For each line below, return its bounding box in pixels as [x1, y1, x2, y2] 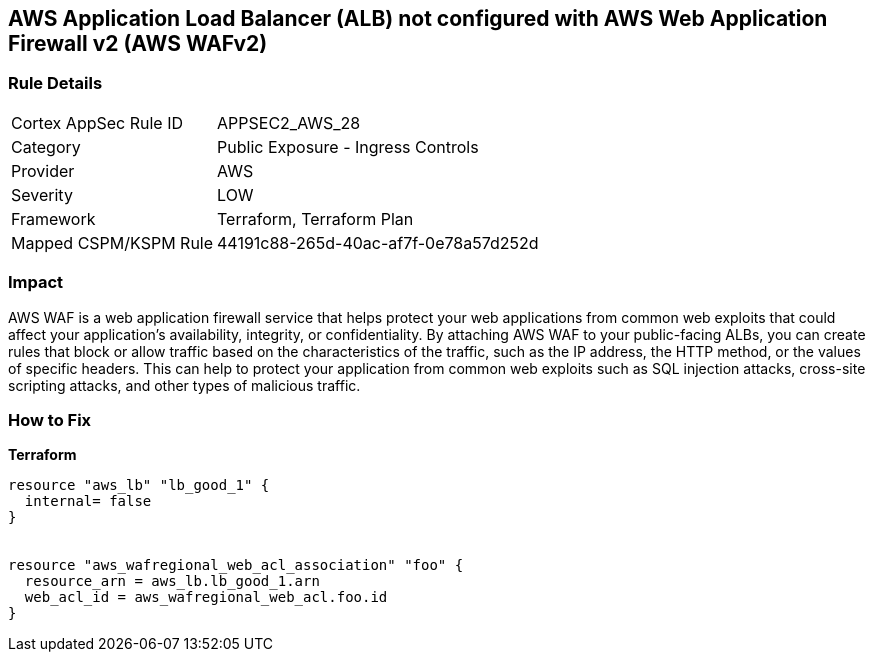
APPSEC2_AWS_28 [217, 112, 361, 133]
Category [11, 136, 81, 157]
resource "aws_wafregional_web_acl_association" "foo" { [8, 557, 464, 574]
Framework [11, 208, 96, 229]
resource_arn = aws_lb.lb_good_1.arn [24, 573, 320, 590]
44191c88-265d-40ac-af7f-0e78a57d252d [217, 232, 539, 253]
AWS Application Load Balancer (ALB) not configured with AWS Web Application [8, 6, 828, 31]
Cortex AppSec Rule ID [11, 112, 184, 133]
